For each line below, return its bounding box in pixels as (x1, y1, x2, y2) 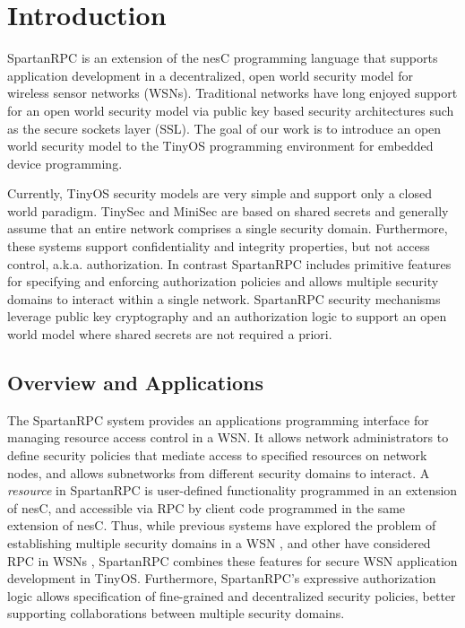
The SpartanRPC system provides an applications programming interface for (7, 410, 429, 429)
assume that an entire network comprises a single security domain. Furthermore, (7, 219, 448, 238)
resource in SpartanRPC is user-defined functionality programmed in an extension (7, 481, 458, 500)
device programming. (7, 153, 123, 172)
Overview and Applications (7, 369, 263, 397)
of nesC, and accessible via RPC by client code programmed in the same (7, 498, 406, 517)
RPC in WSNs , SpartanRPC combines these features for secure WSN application (7, 551, 458, 570)
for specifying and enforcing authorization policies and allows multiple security (7, 272, 439, 291)
